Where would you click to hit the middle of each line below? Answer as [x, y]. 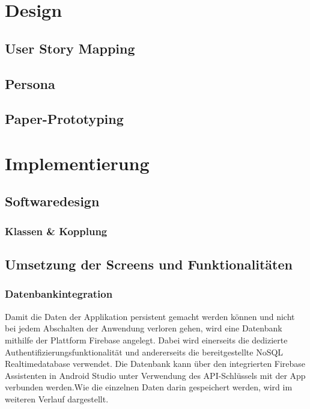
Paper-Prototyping [64, 119]
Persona [30, 83]
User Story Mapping [70, 48]
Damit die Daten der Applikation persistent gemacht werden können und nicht [150, 316]
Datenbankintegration [59, 294]
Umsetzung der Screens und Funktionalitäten [149, 264]
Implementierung [77, 163]
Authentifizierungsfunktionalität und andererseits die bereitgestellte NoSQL [144, 352]
